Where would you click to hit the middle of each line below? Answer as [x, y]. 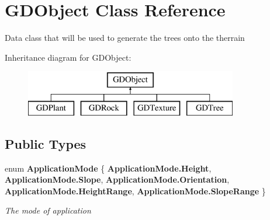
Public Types [46, 143]
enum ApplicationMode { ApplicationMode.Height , [108, 168]
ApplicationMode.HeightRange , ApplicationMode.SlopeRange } [135, 191]
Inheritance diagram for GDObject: [68, 57]
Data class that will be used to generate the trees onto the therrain [125, 38]
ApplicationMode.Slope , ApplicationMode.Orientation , [117, 179]
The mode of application [48, 210]
